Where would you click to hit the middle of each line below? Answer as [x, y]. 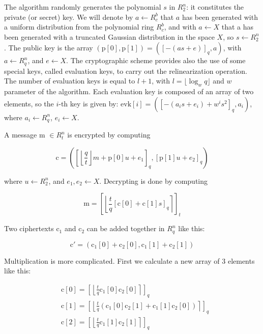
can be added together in [126, 228]
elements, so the [29, 103]
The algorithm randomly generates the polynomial [83, 7]
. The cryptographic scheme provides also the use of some [156, 60]
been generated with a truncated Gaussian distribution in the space [109, 36]
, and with [180, 27]
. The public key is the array [49, 48]
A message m [25, 135]
